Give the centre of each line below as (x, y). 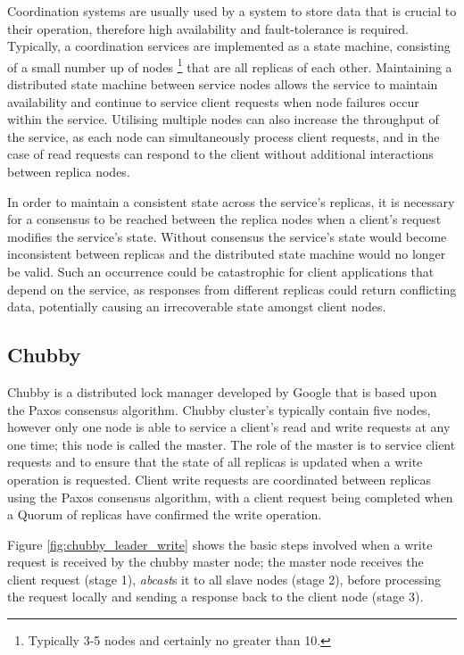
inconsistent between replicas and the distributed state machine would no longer (227, 254)
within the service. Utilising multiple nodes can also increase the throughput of (223, 119)
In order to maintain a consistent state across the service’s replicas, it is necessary (231, 201)
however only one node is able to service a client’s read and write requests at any (229, 427)
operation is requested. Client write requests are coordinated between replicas (220, 479)
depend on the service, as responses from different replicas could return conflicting (232, 289)
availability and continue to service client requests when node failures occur (213, 101)
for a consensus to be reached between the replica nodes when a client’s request (224, 219)
